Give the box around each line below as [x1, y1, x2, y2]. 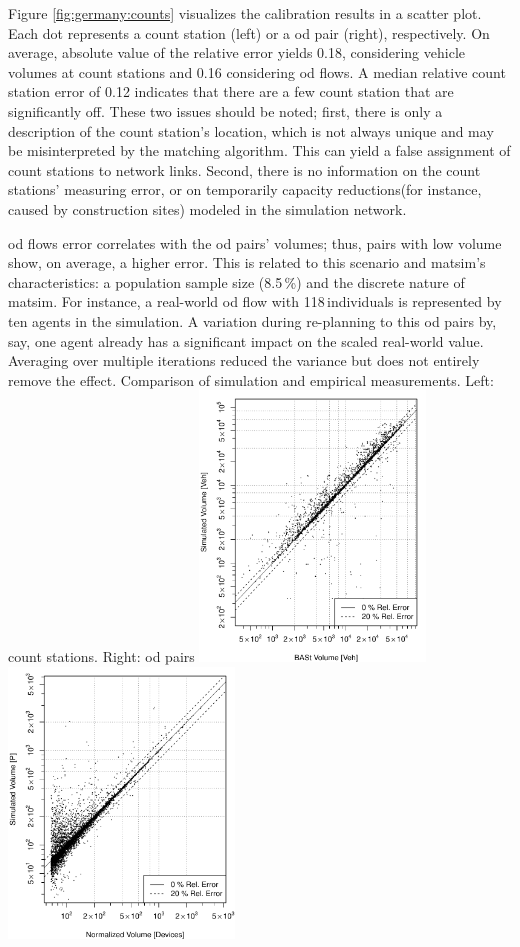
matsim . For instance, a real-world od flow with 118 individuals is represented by [8, 291, 502, 312]
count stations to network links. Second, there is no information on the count [8, 159, 481, 180]
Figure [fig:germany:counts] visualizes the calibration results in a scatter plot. [8, 3, 482, 23]
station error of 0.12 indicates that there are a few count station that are [8, 81, 454, 102]
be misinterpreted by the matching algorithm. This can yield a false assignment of [8, 140, 511, 161]
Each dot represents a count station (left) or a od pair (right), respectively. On [8, 22, 490, 43]
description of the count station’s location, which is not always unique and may [8, 120, 494, 141]
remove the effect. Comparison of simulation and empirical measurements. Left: [8, 369, 494, 390]
